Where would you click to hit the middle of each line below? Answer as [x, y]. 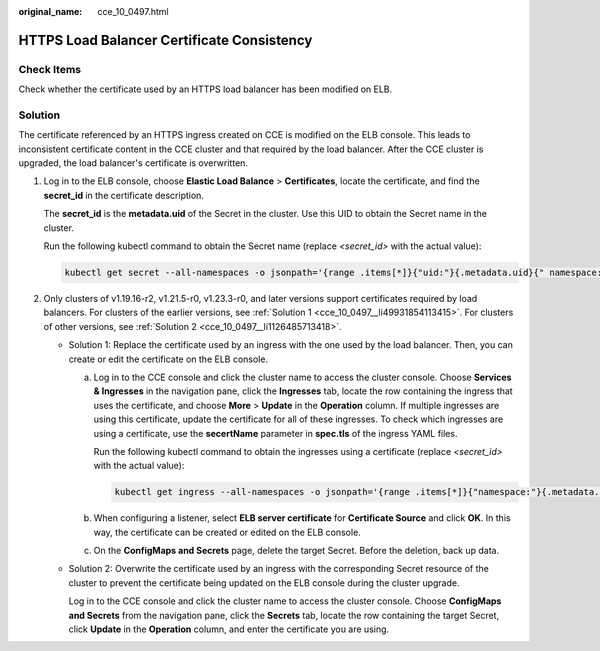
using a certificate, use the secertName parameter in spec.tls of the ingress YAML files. [275, 433]
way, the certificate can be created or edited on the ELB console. [227, 532]
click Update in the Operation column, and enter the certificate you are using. [229, 629]
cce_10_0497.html [133, 11]
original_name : [50, 11]
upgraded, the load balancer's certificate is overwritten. [133, 163]
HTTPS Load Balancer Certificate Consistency [165, 40]
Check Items [50, 69]
